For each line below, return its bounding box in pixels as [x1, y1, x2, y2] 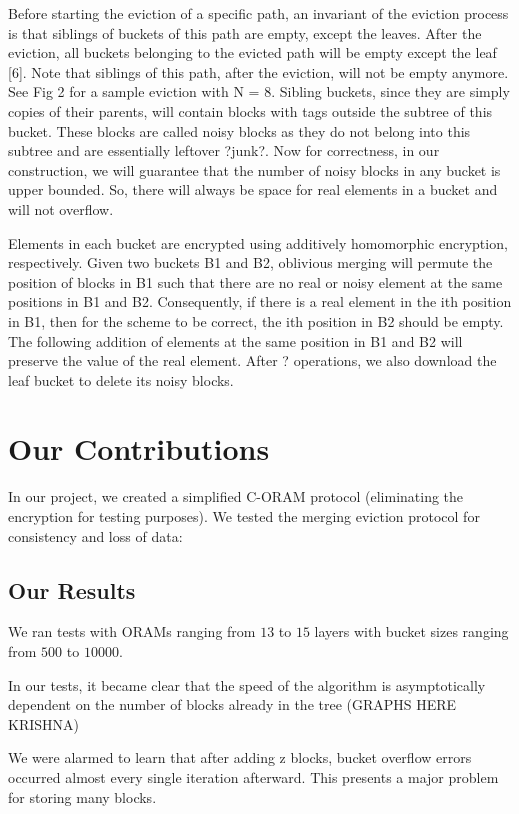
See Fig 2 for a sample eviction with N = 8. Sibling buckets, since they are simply [8, 81, 510, 102]
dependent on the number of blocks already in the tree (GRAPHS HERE [8, 694, 457, 715]
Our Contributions [8, 428, 270, 469]
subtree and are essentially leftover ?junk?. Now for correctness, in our [8, 140, 440, 161]
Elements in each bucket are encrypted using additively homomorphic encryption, [8, 232, 508, 253]
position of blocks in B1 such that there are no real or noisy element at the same [8, 271, 503, 292]
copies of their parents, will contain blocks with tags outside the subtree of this [8, 100, 493, 121]
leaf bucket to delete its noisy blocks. [8, 369, 234, 390]
